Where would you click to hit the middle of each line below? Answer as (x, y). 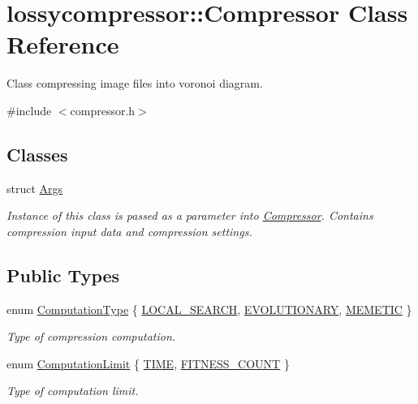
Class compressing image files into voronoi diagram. (135, 83)
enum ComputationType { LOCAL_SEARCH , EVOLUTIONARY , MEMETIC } (209, 309)
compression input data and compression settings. (129, 231)
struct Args (35, 188)
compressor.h (103, 110)
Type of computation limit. (73, 391)
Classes (37, 154)
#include (29, 110)
